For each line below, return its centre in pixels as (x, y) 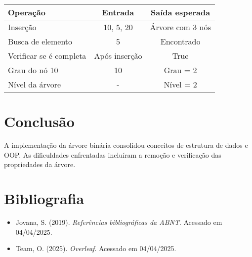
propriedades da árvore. (40, 164)
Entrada (118, 12)
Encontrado (180, 41)
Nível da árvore (35, 84)
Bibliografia (44, 198)
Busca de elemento (40, 41)
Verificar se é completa (47, 56)
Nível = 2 (180, 84)
